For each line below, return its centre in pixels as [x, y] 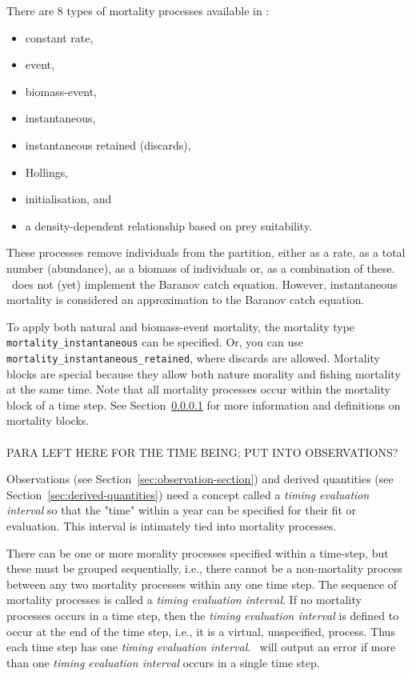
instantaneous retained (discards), [108, 144]
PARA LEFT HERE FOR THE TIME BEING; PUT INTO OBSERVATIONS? [202, 452]
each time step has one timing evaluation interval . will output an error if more [201, 647]
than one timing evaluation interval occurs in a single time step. [163, 662]
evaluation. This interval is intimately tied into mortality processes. [172, 525]
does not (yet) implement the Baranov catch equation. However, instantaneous [204, 284]
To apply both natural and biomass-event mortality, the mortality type [181, 326]
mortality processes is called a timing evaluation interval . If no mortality [184, 600]
